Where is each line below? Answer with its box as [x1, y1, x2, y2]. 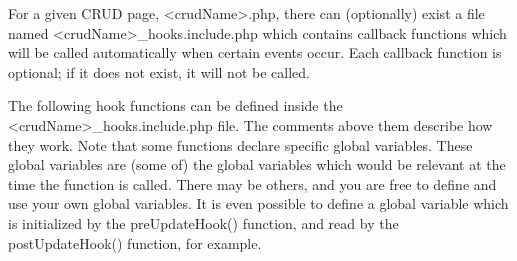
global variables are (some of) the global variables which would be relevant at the [8, 154, 506, 175]
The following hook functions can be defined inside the [8, 95, 343, 116]
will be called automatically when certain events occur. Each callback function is [8, 42, 502, 63]
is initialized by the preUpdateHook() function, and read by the [8, 212, 399, 233]
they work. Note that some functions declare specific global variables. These [8, 134, 473, 155]
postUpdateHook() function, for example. [8, 232, 262, 253]
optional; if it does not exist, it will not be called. [8, 61, 310, 82]
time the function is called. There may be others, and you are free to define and [8, 173, 497, 194]
